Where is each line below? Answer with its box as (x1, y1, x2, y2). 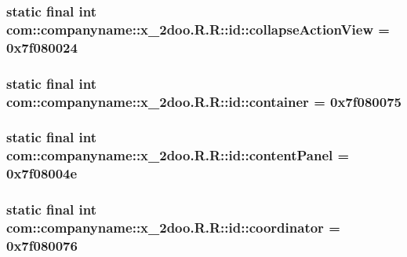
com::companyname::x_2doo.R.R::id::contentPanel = (6, 145, 350, 165)
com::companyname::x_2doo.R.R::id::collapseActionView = (6, 19, 390, 39)
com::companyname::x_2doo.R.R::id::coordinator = (6, 217, 340, 237)
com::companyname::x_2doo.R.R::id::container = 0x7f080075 (6, 91, 402, 111)
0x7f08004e (6, 163, 78, 183)
